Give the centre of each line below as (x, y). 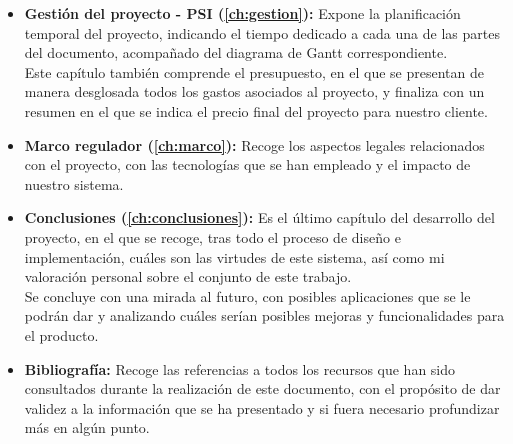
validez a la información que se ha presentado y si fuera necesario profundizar (262, 407)
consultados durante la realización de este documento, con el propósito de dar (262, 388)
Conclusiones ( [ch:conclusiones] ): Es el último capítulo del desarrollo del (259, 217)
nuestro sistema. (74, 183)
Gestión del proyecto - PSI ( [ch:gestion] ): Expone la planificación (242, 13)
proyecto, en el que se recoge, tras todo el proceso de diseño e (212, 236)
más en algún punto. (87, 427)
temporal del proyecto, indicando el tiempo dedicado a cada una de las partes (262, 32)
